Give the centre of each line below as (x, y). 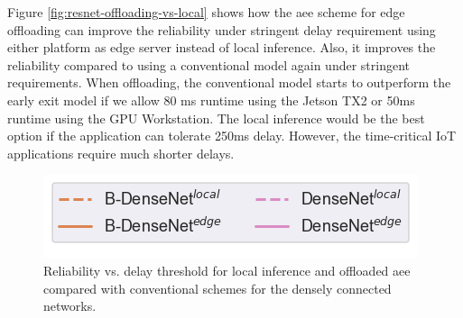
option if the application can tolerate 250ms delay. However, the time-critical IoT (232, 136)
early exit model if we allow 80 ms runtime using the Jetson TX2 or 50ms (211, 100)
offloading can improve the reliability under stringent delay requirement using (222, 29)
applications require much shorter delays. (121, 153)
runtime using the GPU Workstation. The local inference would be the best (216, 118)
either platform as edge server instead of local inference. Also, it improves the (222, 47)
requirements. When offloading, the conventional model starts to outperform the (229, 82)
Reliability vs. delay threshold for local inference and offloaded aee (227, 270)
